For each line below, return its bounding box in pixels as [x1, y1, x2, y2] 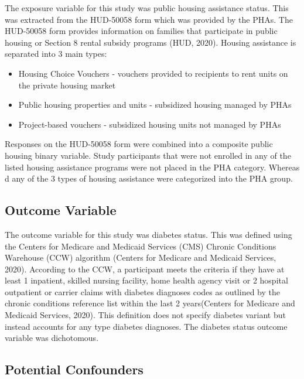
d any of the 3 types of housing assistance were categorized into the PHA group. [5, 172, 293, 185]
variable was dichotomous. [5, 332, 99, 344]
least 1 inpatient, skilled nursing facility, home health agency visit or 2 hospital [5, 274, 288, 286]
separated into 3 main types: [5, 47, 107, 60]
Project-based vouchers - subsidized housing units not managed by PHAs [18, 118, 281, 130]
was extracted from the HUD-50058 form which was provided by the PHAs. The [5, 13, 293, 25]
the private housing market [18, 78, 116, 91]
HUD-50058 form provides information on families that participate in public [5, 25, 278, 37]
